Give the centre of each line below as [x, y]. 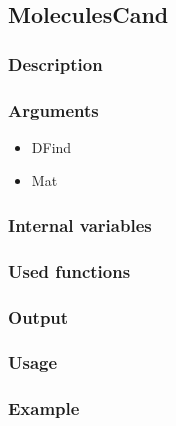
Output [38, 316]
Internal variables [80, 224]
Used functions [69, 270]
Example [44, 408]
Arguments [53, 109]
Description [55, 63]
